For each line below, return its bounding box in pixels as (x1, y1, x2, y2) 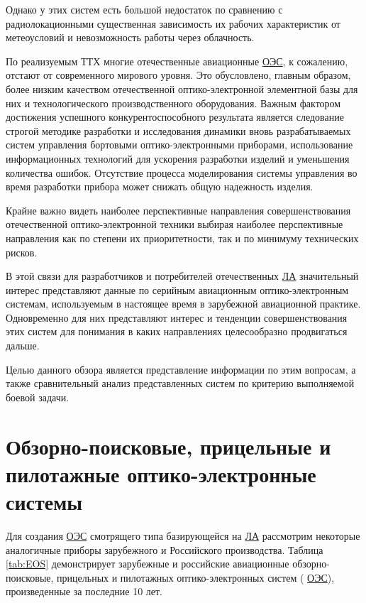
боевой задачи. (6, 389, 70, 404)
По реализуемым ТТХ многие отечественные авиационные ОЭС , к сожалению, (6, 53, 348, 68)
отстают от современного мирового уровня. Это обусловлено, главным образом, (6, 67, 351, 82)
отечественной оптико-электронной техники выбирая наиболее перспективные (6, 217, 343, 232)
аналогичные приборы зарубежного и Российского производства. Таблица (6, 542, 323, 557)
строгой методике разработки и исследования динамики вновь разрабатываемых (6, 123, 351, 138)
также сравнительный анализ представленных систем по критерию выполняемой (6, 376, 355, 391)
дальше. (6, 338, 40, 353)
